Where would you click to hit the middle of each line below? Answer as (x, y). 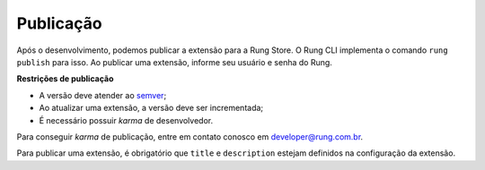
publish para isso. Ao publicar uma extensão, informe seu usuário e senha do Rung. (174, 62)
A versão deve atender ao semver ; (103, 95)
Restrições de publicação (65, 79)
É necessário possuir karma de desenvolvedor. (126, 120)
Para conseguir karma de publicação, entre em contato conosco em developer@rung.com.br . (190, 136)
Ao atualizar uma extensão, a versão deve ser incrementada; (151, 108)
